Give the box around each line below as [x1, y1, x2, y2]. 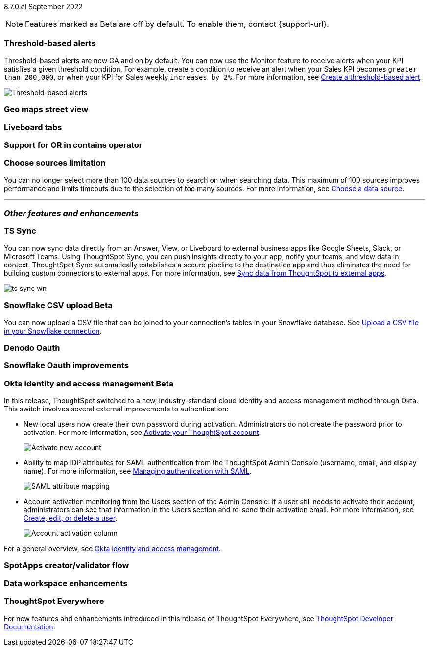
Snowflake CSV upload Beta [4, 300, 113, 311]
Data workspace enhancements [4, 578, 128, 588]
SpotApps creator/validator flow [4, 560, 129, 571]
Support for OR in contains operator [4, 140, 143, 150]
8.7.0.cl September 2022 [4, 2, 83, 11]
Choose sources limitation [4, 158, 106, 168]
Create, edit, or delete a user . [24, 514, 118, 522]
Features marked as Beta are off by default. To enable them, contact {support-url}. [25, 19, 329, 29]
